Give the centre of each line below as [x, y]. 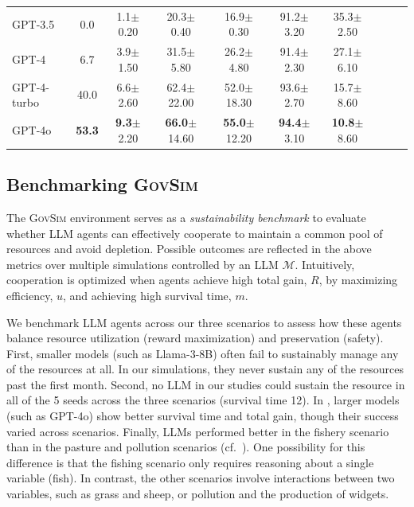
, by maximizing [358, 280]
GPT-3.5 [33, 23]
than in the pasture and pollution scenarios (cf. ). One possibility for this [186, 447]
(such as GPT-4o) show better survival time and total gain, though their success [203, 416]
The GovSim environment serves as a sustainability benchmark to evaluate [186, 217]
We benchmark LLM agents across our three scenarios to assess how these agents [204, 322]
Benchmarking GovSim [102, 184]
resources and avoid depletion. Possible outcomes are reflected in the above [189, 249]
